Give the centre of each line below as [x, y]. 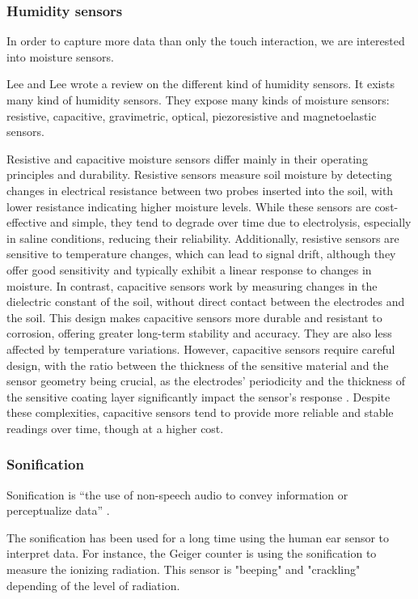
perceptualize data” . [58, 510]
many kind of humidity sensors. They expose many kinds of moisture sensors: [198, 100]
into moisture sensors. [60, 56]
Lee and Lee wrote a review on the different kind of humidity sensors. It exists [201, 84]
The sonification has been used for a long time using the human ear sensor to [198, 537]
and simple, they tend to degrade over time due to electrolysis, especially [231, 222]
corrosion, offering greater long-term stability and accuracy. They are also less [199, 333]
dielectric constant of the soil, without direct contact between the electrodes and [206, 302]
